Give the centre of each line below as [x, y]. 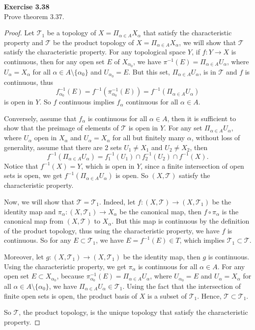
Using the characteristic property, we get [65, 266]
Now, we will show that [39, 201]
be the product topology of [94, 42]
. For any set [183, 128]
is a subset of [167, 295]
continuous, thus [29, 82]
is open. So [132, 175]
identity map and [30, 211]
